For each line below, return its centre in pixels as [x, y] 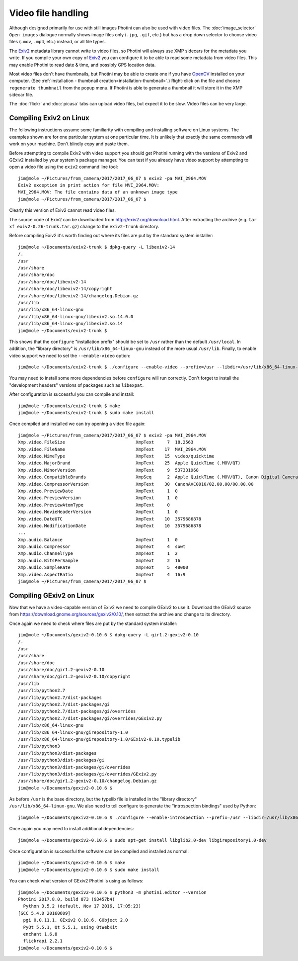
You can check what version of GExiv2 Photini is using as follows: [76, 881]
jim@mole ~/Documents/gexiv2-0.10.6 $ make [72, 863]
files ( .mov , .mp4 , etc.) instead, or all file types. [58, 42]
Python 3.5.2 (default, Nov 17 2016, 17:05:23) [82, 906]
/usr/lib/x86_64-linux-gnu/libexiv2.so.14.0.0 [76, 316]
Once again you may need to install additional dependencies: [72, 829]
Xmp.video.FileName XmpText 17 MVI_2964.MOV [112, 449]
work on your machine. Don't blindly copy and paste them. [69, 144]
